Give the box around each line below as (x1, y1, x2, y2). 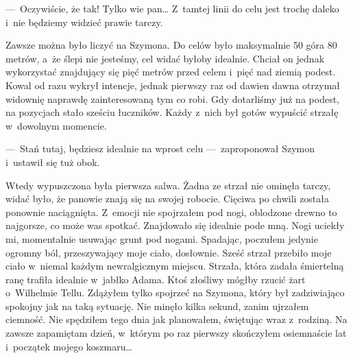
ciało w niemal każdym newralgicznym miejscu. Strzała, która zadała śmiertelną (5, 259, 344, 273)
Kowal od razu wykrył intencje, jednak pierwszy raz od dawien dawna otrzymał (5, 77, 341, 92)
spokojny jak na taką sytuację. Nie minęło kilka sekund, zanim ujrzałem (5, 298, 309, 313)
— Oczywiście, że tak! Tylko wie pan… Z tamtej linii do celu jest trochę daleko (5, 1, 339, 15)
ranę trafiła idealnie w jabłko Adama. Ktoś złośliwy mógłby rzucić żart (5, 272, 306, 286)
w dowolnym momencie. (5, 118, 107, 132)
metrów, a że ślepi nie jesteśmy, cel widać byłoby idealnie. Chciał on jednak (5, 51, 325, 65)
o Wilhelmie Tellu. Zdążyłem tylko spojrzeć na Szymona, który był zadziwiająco (5, 285, 345, 300)
